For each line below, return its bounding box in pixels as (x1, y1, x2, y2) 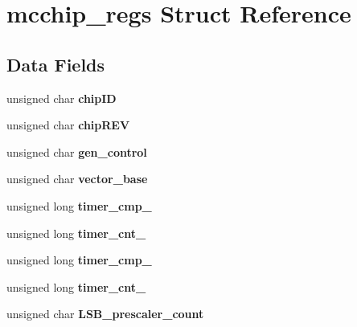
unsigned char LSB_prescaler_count (6, 305, 204, 322)
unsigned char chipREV (6, 116, 130, 133)
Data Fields (6, 51, 105, 76)
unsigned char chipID (6, 89, 117, 106)
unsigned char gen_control (6, 143, 147, 160)
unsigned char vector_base (6, 170, 148, 187)
